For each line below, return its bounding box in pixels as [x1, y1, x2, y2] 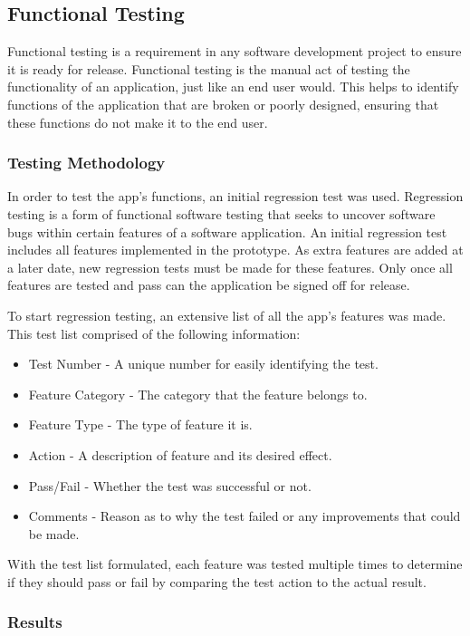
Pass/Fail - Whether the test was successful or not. [28, 476, 312, 495]
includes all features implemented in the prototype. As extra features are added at [7, 240, 464, 259]
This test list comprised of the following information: [7, 323, 301, 342]
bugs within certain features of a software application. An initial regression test [7, 222, 447, 241]
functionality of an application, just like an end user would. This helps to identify [7, 77, 459, 96]
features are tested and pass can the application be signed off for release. [7, 275, 410, 294]
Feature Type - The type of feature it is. [28, 415, 253, 434]
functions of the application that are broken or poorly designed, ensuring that [7, 94, 439, 113]
